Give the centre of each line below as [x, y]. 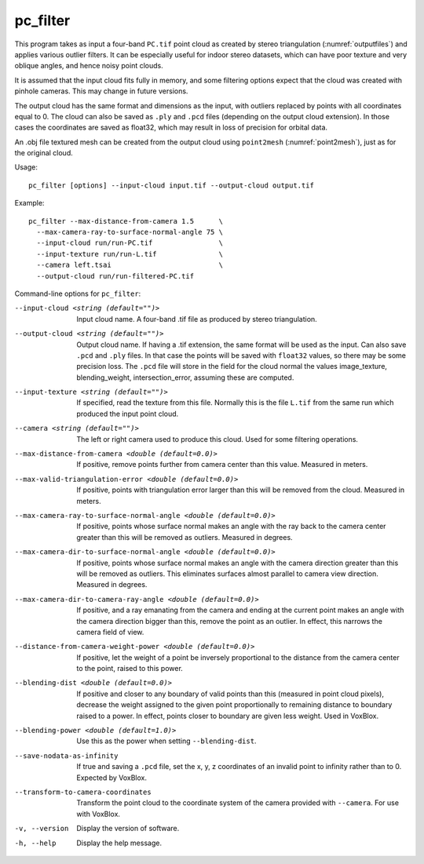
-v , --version [42, 829]
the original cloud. [44, 153]
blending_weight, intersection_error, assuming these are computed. [185, 377]
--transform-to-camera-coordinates [83, 792]
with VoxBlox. [99, 814]
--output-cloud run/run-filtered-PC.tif [115, 276]
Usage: [26, 167]
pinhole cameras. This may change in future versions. [101, 91]
